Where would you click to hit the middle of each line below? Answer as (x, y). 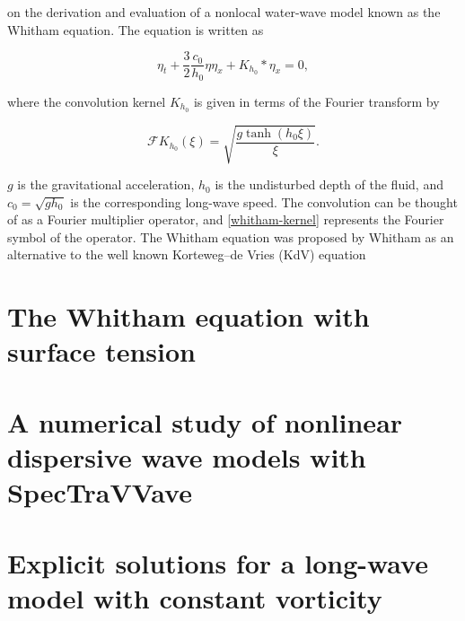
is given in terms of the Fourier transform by (316, 101)
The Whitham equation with (189, 316)
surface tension (101, 351)
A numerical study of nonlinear (205, 421)
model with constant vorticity (195, 597)
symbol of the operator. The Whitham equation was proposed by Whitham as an (231, 236)
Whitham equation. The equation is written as (136, 29)
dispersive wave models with (187, 457)
